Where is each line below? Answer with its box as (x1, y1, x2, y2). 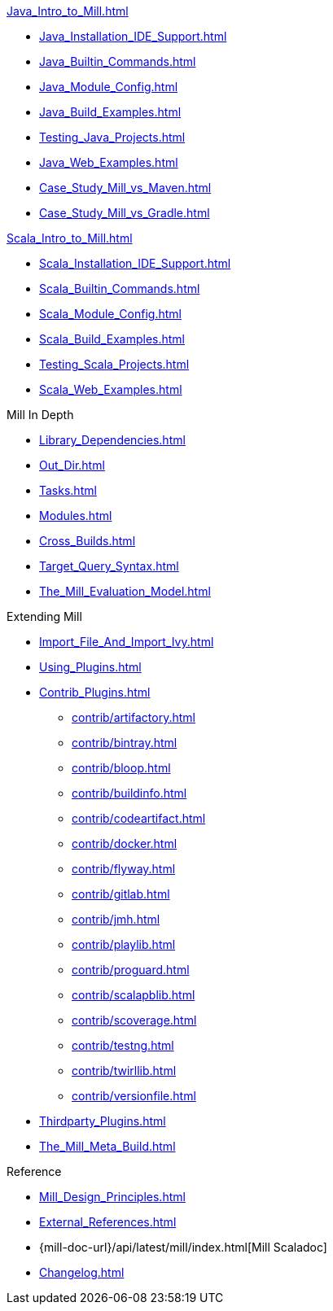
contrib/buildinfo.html (72, 786, 187, 800)
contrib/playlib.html (72, 937, 176, 951)
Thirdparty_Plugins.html (39, 1114, 166, 1128)
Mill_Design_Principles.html (39, 1190, 186, 1204)
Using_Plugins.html (39, 660, 142, 674)
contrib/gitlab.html (72, 887, 170, 901)
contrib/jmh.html (72, 912, 160, 926)
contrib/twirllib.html (72, 1064, 177, 1077)
